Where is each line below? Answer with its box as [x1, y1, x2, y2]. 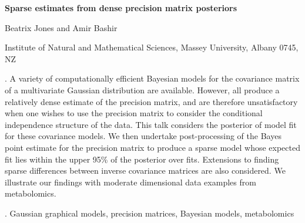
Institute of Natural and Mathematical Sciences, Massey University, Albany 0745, [5, 41, 299, 53]
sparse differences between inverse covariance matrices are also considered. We [5, 164, 286, 177]
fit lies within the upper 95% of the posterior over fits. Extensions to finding [5, 153, 279, 165]
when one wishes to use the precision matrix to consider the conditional [5, 107, 263, 119]
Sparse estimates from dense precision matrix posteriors [5, 2, 237, 13]
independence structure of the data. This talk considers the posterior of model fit [5, 118, 297, 130]
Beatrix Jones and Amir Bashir [5, 21, 118, 33]
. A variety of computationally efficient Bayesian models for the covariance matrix [5, 72, 300, 85]
